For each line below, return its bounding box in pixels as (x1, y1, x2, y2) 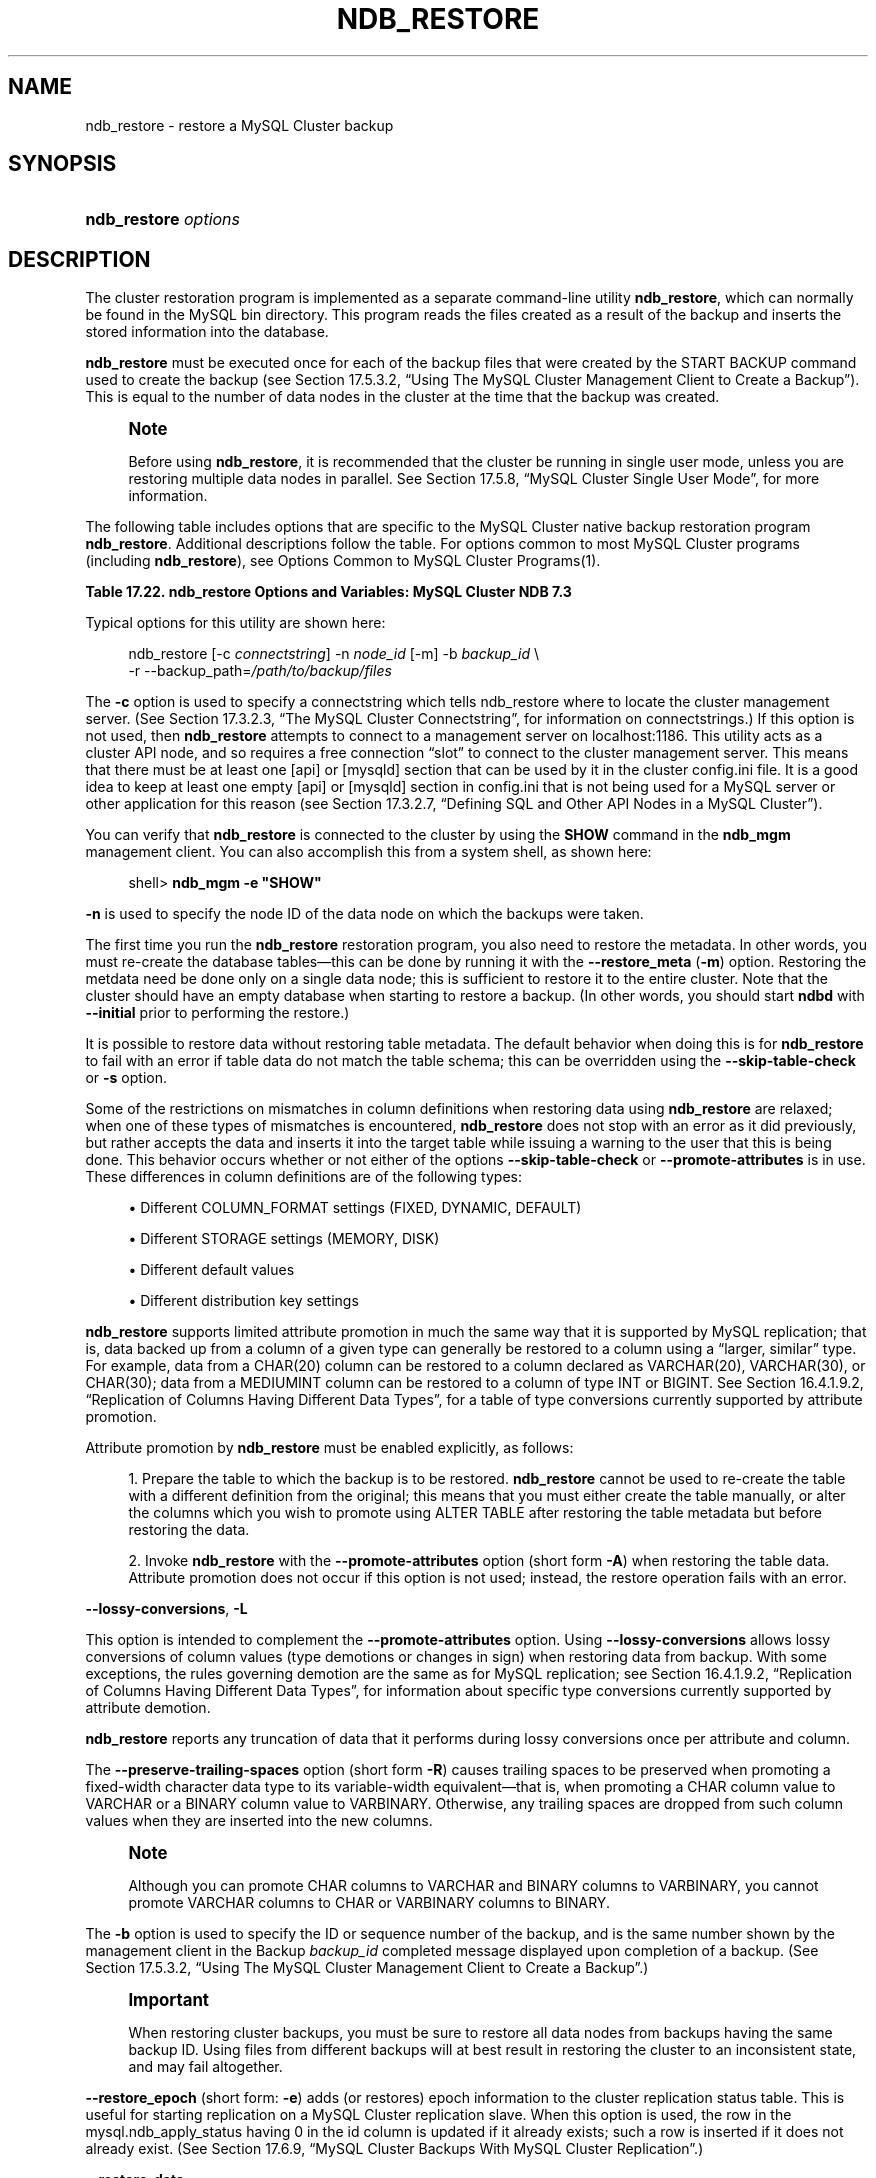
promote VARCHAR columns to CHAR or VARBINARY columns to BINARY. (128, 1894, 610, 1912)
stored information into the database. (85, 323, 329, 341)
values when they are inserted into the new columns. (85, 1812, 433, 1830)
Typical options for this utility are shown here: (85, 614, 386, 632)
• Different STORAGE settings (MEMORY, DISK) (128, 1230, 440, 1248)
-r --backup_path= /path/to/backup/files (128, 662, 392, 680)
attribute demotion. (85, 1699, 211, 1717)
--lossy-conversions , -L (85, 1600, 248, 1618)
